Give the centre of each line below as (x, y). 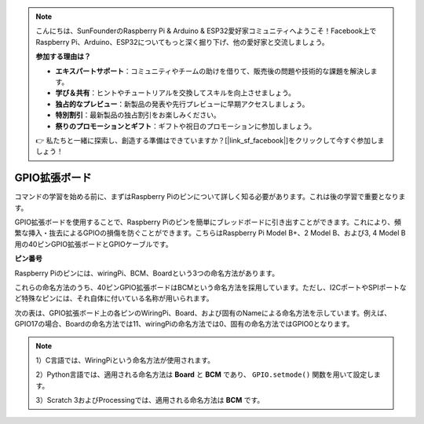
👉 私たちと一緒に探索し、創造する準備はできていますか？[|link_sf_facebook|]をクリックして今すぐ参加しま (210, 140)
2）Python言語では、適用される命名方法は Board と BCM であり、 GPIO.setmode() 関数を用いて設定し (205, 374)
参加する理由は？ (63, 57)
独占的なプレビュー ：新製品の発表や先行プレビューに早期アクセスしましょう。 (182, 104)
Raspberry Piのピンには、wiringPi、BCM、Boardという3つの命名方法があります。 (146, 273)
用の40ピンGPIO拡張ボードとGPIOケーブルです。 (93, 244)
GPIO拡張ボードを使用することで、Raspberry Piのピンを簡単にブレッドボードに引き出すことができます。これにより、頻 (208, 222)
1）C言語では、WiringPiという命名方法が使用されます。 (125, 360)
